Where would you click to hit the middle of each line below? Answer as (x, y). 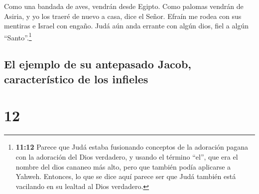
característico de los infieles (76, 79)
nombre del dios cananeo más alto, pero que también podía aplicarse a (123, 166)
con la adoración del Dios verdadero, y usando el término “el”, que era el (127, 156)
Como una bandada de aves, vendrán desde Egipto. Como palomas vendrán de (124, 6)
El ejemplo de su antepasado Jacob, (98, 64)
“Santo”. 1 (18, 36)
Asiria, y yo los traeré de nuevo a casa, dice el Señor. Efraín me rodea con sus (123, 16)
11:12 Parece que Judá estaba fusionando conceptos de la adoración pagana (132, 147)
